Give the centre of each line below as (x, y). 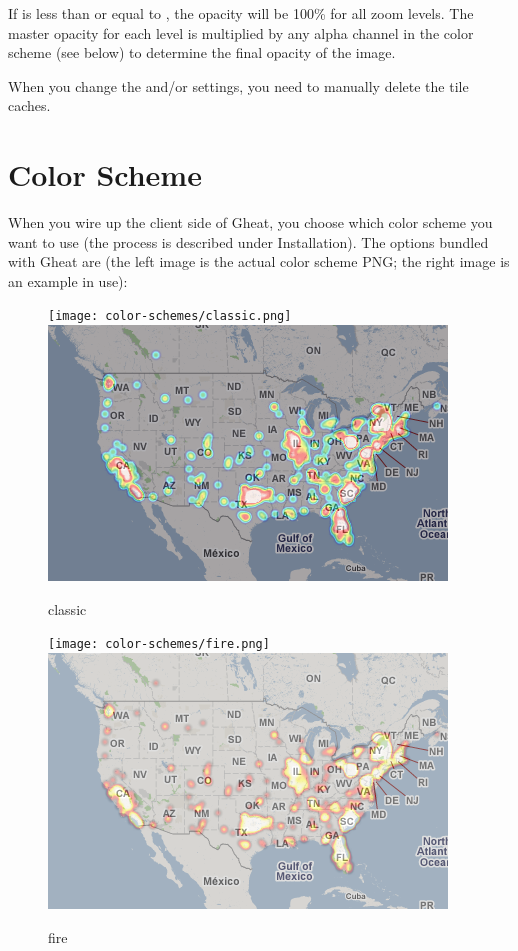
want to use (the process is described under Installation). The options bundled (248, 241)
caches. (29, 105)
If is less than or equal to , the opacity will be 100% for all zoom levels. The (241, 13)
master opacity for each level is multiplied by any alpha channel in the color (241, 32)
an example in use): (68, 280)
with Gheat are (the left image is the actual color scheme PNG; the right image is (259, 261)
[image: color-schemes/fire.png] (159, 644)
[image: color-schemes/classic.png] (170, 316)
